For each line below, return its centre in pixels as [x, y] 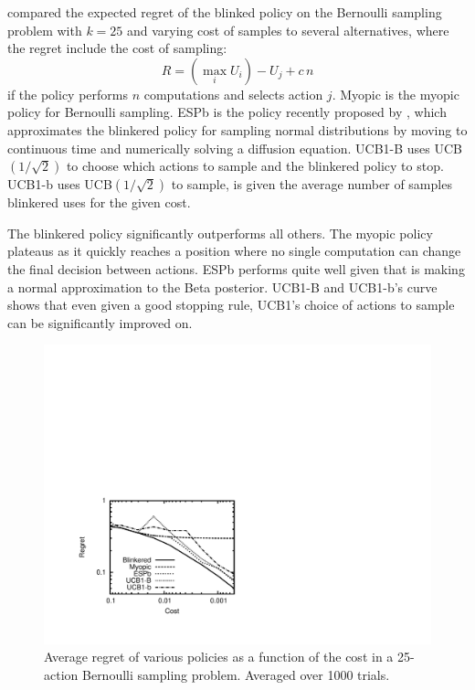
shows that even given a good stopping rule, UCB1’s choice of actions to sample [231, 305]
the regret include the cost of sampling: [117, 48]
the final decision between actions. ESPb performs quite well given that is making [236, 268]
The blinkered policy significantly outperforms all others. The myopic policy [220, 233]
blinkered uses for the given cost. [99, 202]
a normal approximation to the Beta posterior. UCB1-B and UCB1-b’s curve [222, 287]
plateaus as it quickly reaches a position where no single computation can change [234, 251]
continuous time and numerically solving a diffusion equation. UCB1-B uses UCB [235, 148]
